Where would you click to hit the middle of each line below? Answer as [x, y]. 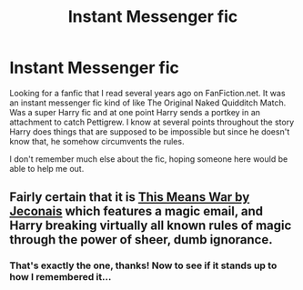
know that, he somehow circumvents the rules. [97, 141]
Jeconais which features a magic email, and [136, 211]
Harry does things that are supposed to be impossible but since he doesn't [150, 131]
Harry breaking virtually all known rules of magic [151, 226]
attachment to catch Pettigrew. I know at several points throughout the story [152, 122]
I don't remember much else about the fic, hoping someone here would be [149, 159]
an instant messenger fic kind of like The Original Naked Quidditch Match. [148, 103]
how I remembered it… [61, 277]
